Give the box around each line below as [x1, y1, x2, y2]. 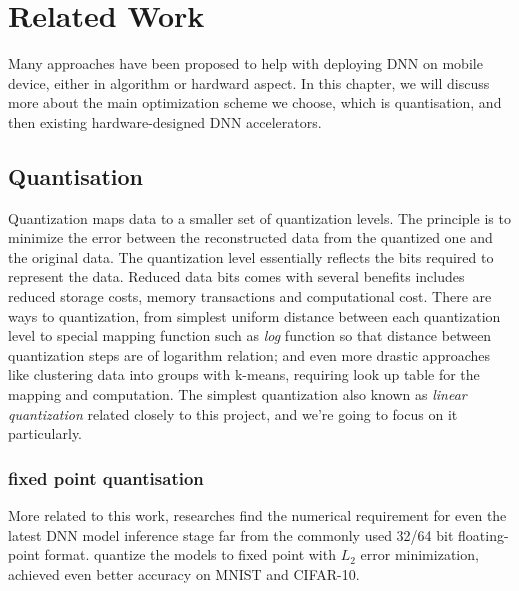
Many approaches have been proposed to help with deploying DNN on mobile [8, 53, 483, 74]
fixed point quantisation [8, 465, 204, 490]
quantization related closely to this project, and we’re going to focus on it [8, 403, 458, 424]
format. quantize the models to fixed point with [44, 544, 336, 565]
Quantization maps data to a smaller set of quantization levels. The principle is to [8, 207, 511, 228]
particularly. [8, 423, 83, 444]
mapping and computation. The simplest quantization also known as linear [8, 384, 467, 405]
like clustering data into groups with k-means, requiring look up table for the [8, 364, 480, 385]
